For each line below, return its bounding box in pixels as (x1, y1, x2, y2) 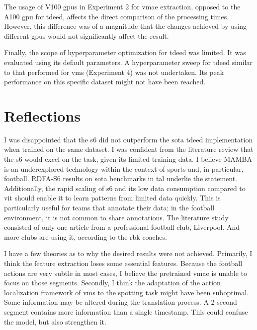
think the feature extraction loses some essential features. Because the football (4, 258, 243, 268)
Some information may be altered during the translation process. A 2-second (4, 297, 237, 307)
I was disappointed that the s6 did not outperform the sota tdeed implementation (4, 134, 253, 144)
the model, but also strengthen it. (4, 316, 106, 327)
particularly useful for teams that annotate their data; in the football (4, 202, 215, 213)
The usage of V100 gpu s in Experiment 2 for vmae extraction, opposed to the (4, 1, 241, 11)
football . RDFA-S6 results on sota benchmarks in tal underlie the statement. (4, 173, 237, 184)
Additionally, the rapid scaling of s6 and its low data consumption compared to (4, 183, 246, 193)
